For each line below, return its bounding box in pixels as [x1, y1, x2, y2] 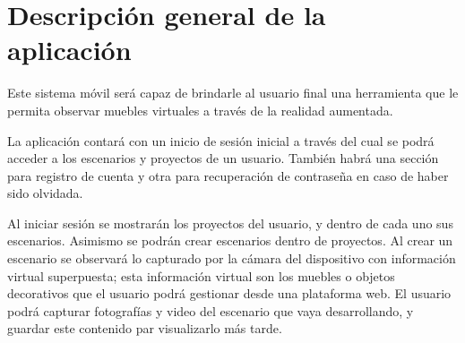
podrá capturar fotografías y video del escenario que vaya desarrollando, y [7, 301, 414, 320]
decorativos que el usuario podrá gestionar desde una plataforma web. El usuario [7, 284, 452, 303]
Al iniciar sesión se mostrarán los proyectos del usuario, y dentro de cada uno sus [7, 213, 453, 232]
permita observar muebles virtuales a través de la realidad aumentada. [7, 100, 393, 119]
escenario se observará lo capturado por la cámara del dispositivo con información [7, 249, 456, 268]
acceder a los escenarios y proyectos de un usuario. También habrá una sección [7, 149, 439, 167]
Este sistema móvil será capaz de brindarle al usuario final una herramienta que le [7, 83, 459, 102]
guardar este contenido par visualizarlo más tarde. [7, 319, 282, 338]
